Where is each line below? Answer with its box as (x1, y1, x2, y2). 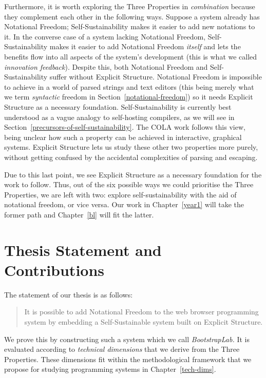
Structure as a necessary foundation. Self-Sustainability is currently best (4, 101, 232, 112)
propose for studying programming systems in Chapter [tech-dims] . (4, 364, 216, 374)
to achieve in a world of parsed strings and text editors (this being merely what (4, 81, 254, 92)
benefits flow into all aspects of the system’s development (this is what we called (4, 51, 257, 62)
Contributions (4, 259, 105, 280)
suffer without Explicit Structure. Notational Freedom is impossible (49, 71, 262, 82)
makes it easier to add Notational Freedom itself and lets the (49, 41, 241, 52)
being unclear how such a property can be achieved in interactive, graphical (4, 131, 242, 142)
